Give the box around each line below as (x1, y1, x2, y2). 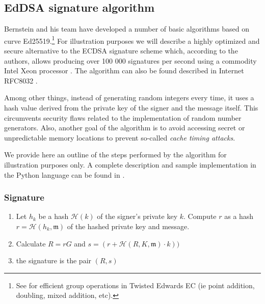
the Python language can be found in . (4, 169, 125, 180)
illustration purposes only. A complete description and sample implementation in (4, 159, 256, 170)
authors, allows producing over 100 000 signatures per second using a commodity (4, 55, 257, 66)
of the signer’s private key (97, 211, 178, 222)
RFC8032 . (4, 75, 38, 86)
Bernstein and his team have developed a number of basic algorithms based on (4, 23, 249, 34)
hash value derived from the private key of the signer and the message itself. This (4, 102, 258, 113)
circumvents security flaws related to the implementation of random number (4, 112, 242, 123)
